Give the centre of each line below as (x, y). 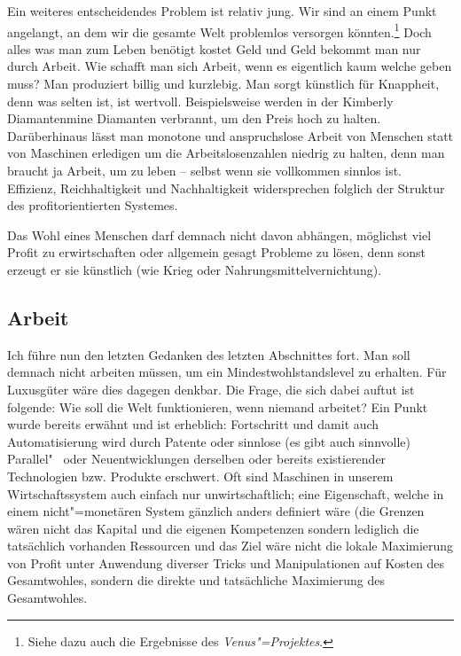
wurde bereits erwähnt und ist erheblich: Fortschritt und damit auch (193, 424)
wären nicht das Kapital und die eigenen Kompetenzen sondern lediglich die (213, 528)
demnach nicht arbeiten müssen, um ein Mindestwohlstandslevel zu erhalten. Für (227, 372)
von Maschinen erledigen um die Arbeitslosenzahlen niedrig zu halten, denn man (226, 153)
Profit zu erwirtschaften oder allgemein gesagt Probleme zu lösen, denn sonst (216, 252)
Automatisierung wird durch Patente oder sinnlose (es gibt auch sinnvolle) (209, 441)
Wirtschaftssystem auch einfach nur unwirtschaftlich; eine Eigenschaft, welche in (226, 493)
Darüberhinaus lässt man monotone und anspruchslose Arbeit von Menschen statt (230, 135)
